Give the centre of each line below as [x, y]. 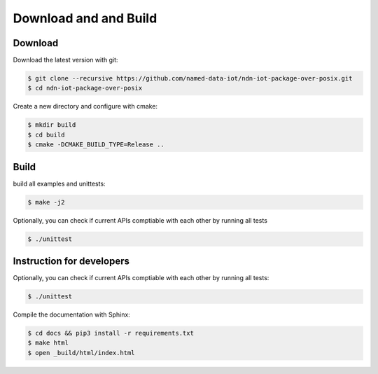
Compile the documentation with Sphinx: [72, 314]
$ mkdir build [52, 125]
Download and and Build [85, 18]
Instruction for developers [71, 262]
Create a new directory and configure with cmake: [85, 106]
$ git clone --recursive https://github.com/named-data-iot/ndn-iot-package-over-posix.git [190, 78]
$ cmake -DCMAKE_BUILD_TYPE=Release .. [96, 145]
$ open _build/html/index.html [82, 353]
